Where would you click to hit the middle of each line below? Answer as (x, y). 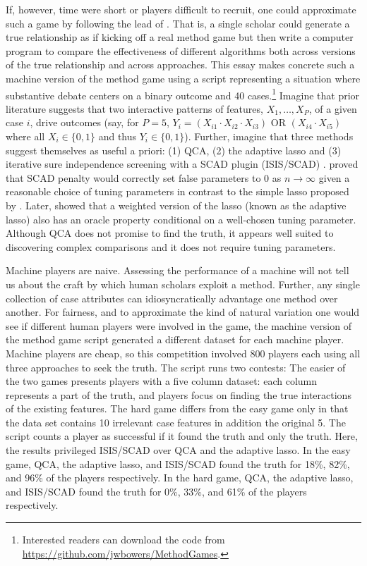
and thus (118, 136)
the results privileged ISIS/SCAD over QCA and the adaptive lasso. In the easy (178, 450)
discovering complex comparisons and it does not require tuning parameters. (171, 246)
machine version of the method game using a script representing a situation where (183, 78)
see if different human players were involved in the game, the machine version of (179, 325)
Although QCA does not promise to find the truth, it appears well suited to (170, 233)
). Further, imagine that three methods (269, 136)
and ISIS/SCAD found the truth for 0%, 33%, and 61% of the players (156, 491)
